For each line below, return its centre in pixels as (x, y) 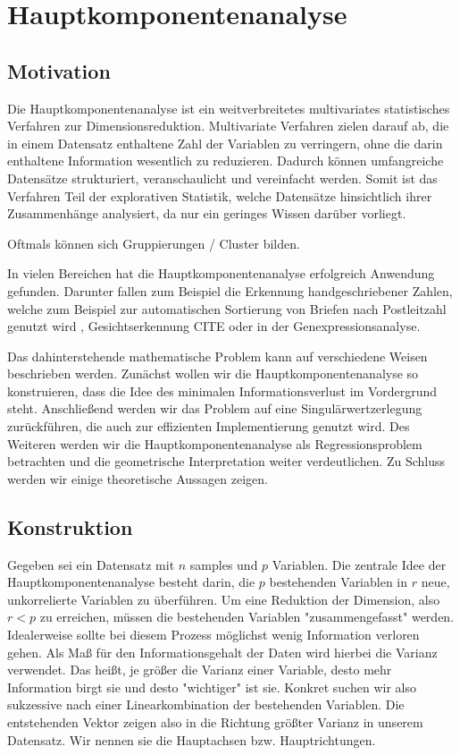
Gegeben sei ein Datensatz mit (91, 564)
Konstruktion (70, 526)
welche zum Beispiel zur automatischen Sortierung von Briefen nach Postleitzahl (227, 308)
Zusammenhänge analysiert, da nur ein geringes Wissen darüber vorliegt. (207, 213)
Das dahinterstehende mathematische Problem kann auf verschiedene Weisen (217, 356)
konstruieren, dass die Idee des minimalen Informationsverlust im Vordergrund (222, 390)
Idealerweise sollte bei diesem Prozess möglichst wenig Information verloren (213, 635)
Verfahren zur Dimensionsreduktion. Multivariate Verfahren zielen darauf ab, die (228, 126)
